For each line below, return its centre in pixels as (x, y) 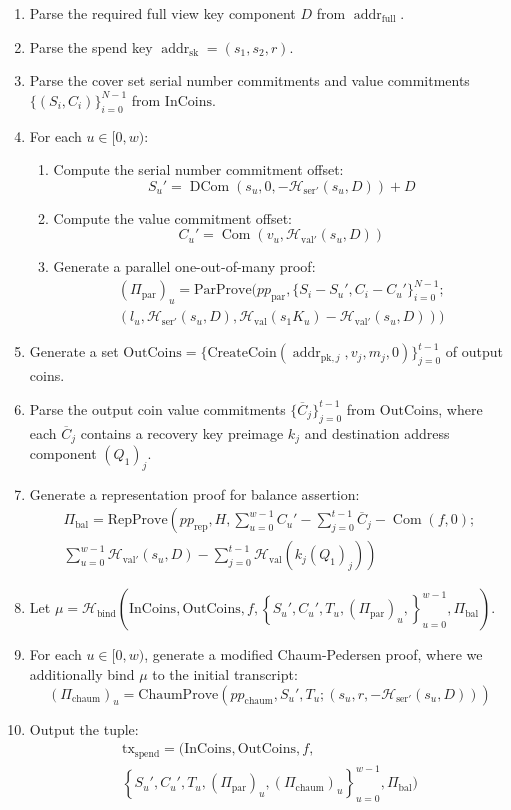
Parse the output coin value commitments (157, 408)
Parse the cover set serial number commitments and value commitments (249, 80)
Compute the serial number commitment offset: (198, 169)
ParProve (222, 290)
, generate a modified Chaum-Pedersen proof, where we (313, 654)
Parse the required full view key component (162, 13)
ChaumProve (178, 694)
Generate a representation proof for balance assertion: (194, 493)
